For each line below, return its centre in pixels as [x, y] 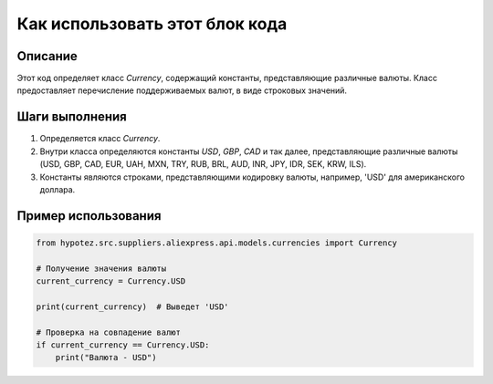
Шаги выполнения [72, 117]
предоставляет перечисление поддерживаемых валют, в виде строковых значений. [182, 90]
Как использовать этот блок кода [152, 24]
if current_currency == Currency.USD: [123, 345]
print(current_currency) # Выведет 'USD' [132, 306]
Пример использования [89, 216]
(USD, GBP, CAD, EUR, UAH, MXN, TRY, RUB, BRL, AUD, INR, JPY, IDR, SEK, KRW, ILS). [203, 164]
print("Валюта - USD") [106, 358]
